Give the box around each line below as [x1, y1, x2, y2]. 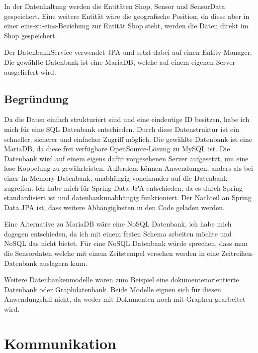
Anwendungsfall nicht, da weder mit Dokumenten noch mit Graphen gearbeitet [4, 294, 246, 304]
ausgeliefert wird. [4, 66, 56, 77]
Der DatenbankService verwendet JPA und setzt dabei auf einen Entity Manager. [4, 47, 253, 57]
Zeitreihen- [221, 248, 255, 258]
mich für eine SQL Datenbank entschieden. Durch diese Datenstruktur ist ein [4, 123, 239, 134]
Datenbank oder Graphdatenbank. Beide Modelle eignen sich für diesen [4, 284, 221, 294]
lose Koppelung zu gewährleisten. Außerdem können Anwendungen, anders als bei [4, 163, 253, 173]
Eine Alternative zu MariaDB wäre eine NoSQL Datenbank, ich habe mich [4, 219, 232, 229]
